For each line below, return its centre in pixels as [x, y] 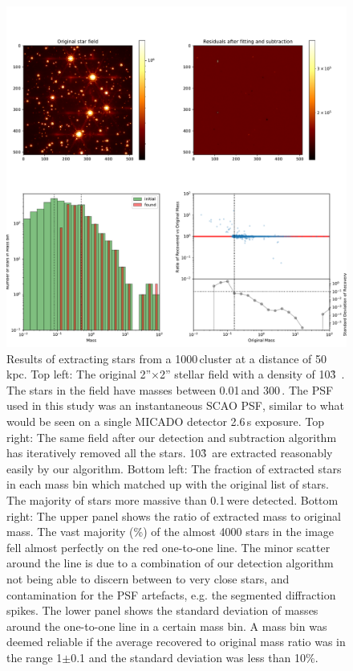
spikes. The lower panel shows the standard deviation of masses [162, 610]
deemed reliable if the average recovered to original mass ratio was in [176, 642]
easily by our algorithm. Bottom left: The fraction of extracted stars [174, 468]
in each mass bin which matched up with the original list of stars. [168, 484]
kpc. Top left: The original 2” [79, 374]
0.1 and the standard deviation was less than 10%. [195, 657]
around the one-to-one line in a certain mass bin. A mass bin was [167, 626]
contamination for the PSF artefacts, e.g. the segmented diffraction [171, 594]
